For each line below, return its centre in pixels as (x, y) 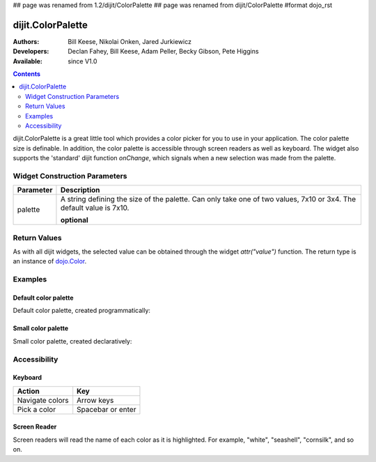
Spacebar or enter (107, 409)
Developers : (31, 52)
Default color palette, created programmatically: (82, 311)
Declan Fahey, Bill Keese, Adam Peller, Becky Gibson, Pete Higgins (163, 52)
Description (80, 190)
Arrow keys (95, 400)
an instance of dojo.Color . (50, 261)
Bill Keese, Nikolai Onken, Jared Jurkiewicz (130, 41)
